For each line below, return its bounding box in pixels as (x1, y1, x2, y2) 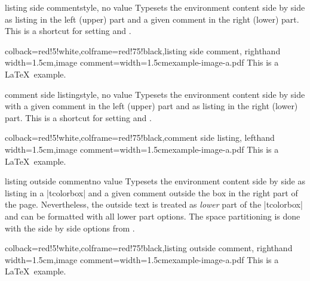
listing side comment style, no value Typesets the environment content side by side (5, 1, 305, 13)
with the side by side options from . (5, 221, 135, 234)
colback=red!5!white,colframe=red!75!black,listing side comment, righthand (5, 44, 281, 57)
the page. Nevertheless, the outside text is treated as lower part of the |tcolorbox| (5, 198, 303, 211)
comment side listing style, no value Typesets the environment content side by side (5, 88, 305, 100)
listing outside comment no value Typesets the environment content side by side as (5, 175, 305, 187)
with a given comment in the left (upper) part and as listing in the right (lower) (5, 100, 298, 112)
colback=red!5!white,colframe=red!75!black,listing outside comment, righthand (5, 242, 293, 254)
